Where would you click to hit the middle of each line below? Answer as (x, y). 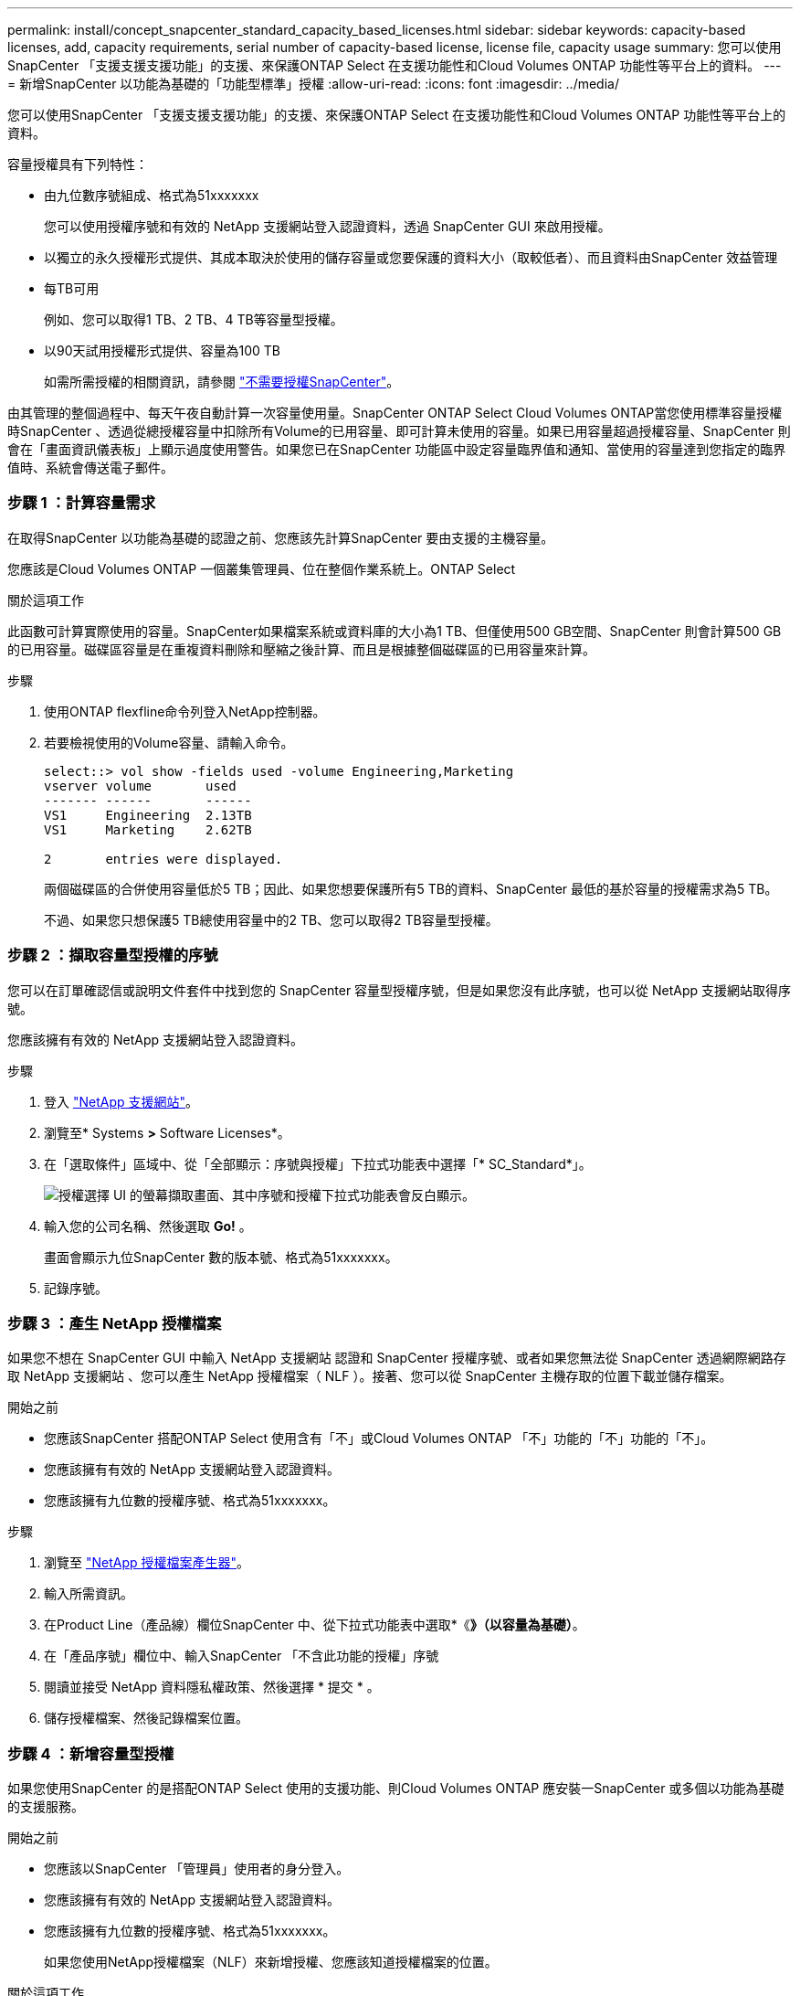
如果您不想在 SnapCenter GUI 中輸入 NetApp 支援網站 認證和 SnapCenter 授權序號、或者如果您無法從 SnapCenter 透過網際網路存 (397, 1358)
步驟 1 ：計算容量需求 (82, 503)
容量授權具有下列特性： (78, 164)
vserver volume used (140, 786)
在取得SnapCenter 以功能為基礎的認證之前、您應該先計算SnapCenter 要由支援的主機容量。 (281, 537)
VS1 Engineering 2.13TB (148, 815)
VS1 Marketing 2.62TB (148, 829)
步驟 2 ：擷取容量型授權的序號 (113, 956)
